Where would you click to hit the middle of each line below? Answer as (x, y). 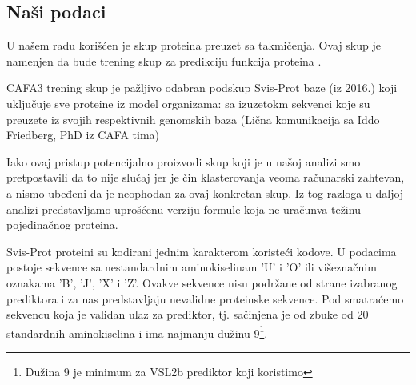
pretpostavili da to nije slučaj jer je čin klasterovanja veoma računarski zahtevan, (206, 177)
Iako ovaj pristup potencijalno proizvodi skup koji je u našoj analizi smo (184, 161)
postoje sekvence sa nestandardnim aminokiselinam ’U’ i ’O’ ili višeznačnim (192, 267)
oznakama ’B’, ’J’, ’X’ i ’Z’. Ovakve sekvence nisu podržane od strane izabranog (202, 282)
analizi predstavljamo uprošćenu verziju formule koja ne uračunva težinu (184, 209)
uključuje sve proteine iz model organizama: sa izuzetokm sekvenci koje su (188, 103)
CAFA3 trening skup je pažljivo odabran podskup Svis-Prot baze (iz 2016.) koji (202, 88)
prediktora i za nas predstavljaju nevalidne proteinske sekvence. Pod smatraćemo (205, 298)
